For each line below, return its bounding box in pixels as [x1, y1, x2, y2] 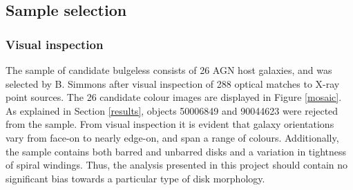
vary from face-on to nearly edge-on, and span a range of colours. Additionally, [6, 130, 339, 144]
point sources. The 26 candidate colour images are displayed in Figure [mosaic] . [6, 90, 342, 104]
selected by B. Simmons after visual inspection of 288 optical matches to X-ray [6, 76, 340, 91]
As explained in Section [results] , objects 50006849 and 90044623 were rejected [6, 103, 338, 117]
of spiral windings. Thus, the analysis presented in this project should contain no [6, 158, 348, 172]
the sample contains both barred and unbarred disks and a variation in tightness [6, 144, 347, 158]
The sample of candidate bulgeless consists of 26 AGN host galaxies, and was [6, 63, 332, 77]
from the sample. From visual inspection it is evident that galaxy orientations [6, 117, 334, 131]
